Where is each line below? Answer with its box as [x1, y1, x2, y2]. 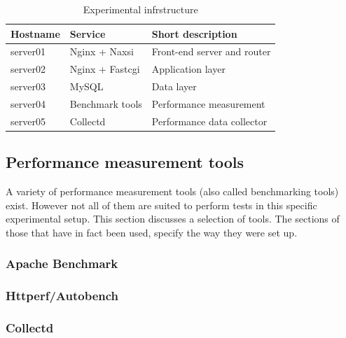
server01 [11, 44, 46, 59]
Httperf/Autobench [6, 287, 119, 304]
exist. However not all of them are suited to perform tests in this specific [6, 197, 317, 212]
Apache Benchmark [6, 255, 118, 272]
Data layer [151, 79, 197, 94]
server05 [11, 113, 46, 128]
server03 [11, 79, 46, 94]
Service [69, 26, 106, 41]
